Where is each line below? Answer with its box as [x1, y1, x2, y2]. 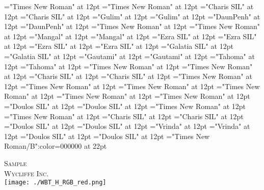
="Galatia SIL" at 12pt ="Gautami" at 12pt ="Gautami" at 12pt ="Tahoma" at [4, 50, 255, 61]
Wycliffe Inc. [4, 168, 49, 178]
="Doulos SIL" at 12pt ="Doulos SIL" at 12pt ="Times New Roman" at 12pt [4, 100, 246, 111]
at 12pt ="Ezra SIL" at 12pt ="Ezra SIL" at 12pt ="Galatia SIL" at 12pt [4, 41, 233, 51]
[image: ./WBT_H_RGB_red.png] [4, 179, 107, 186]
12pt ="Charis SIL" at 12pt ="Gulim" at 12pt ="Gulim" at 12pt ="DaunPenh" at [4, 11, 260, 21]
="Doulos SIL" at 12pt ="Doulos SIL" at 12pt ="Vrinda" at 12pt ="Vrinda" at [4, 121, 250, 131]
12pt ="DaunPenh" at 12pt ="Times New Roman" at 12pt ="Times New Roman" [4, 21, 260, 32]
